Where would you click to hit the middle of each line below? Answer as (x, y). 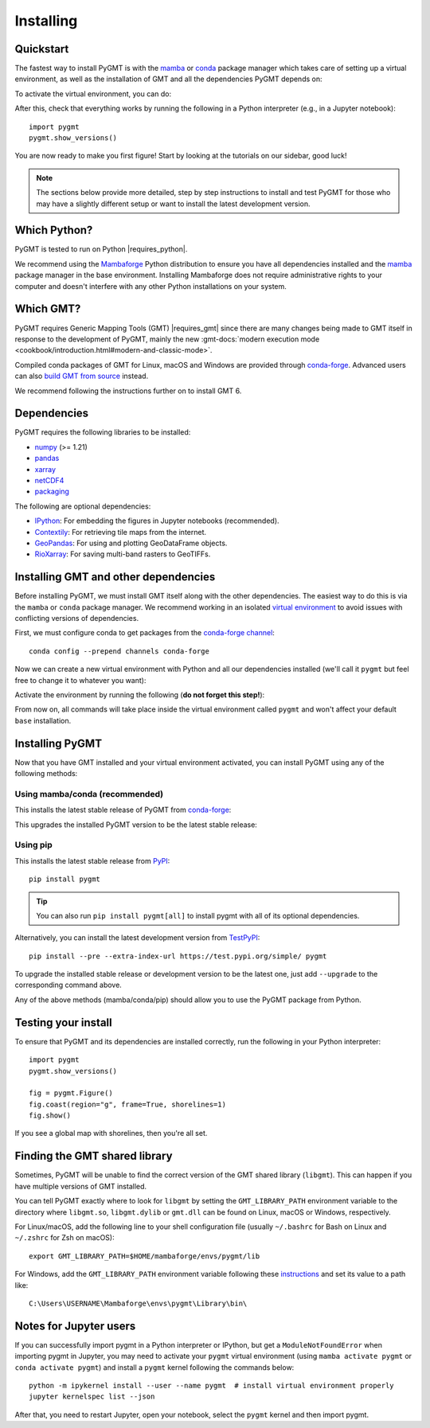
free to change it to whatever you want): (80, 680)
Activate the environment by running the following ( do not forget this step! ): (140, 694)
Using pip (34, 845)
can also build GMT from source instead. (82, 376)
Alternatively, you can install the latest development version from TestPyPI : (137, 938)
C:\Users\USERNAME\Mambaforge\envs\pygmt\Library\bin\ (138, 1303)
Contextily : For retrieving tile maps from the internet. (121, 532)
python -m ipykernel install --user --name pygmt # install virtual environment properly (211, 1385)
